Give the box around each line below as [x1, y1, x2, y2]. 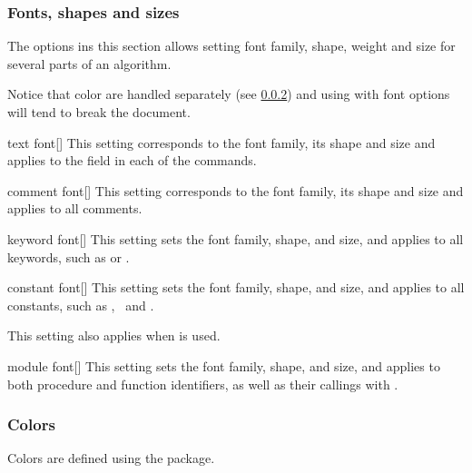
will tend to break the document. [7, 103, 191, 121]
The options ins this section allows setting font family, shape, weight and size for [7, 36, 456, 55]
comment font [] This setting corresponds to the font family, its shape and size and [7, 181, 464, 200]
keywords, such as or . [7, 247, 130, 266]
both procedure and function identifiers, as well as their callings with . [7, 374, 398, 393]
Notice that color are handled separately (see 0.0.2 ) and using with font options [7, 84, 450, 103]
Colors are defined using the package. [7, 448, 215, 468]
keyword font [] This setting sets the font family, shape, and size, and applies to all [7, 229, 464, 248]
